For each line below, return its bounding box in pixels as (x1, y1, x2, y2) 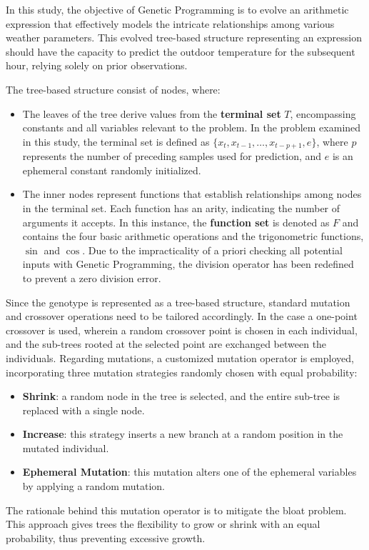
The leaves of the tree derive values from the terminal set (22, 106, 281, 121)
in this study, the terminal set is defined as (22, 134, 210, 149)
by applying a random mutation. (22, 479, 165, 494)
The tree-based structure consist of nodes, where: (6, 81, 221, 96)
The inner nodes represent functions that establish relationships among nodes (22, 186, 362, 201)
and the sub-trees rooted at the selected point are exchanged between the (6, 336, 327, 351)
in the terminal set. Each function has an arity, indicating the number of (22, 200, 340, 215)
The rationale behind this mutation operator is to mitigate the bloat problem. (6, 502, 347, 517)
